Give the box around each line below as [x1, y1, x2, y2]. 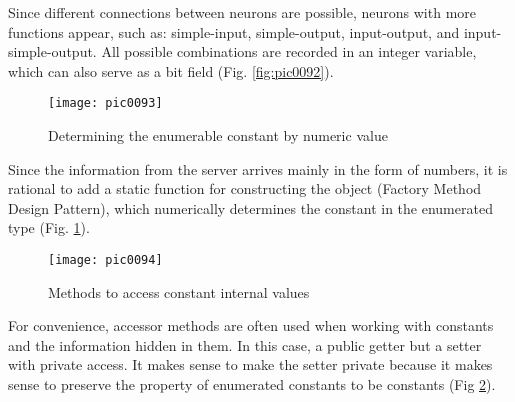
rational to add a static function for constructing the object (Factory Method [8, 178, 482, 199]
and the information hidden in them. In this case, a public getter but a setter [8, 334, 482, 355]
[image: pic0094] [48, 253, 163, 267]
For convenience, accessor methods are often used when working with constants [8, 315, 494, 336]
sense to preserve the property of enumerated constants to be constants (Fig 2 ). [8, 374, 496, 395]
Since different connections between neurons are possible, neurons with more [8, 2, 477, 22]
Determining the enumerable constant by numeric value [48, 125, 388, 146]
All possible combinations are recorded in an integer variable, [101, 41, 477, 62]
